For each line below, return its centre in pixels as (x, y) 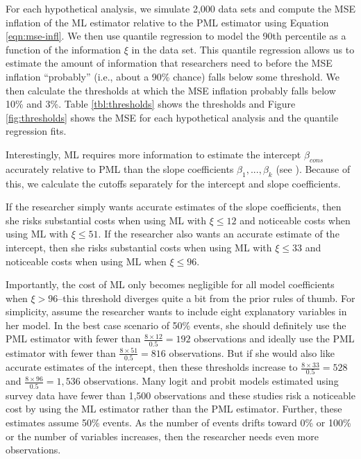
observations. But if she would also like (252, 352)
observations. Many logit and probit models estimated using (211, 381)
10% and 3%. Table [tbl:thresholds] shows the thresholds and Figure (151, 104)
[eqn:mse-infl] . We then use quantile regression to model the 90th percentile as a (176, 36)
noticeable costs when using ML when (86, 261)
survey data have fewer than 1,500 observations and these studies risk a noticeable (180, 395)
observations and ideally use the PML (274, 339)
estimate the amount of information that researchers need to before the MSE (169, 63)
